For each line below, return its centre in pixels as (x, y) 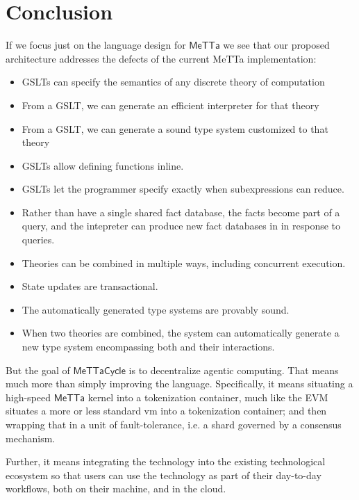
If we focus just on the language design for (96, 45)
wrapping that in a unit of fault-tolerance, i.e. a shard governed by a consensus (174, 424)
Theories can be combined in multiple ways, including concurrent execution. (184, 263)
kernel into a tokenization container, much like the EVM (208, 397)
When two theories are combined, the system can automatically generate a (181, 333)
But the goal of (38, 370)
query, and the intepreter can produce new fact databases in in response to (181, 226)
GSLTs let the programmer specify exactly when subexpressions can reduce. (183, 189)
